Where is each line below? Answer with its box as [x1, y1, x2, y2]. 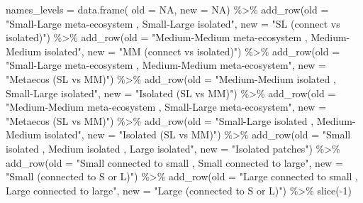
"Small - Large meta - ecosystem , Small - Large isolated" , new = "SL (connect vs [6, 16, 340, 31]
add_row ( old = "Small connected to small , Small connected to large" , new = [6, 155, 343, 170]
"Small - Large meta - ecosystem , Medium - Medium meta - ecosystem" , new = [6, 57, 327, 72]
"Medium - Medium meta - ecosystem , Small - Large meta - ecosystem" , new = [6, 99, 327, 114]
